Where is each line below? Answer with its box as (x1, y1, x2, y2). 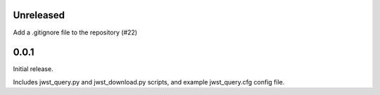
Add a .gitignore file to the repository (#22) (13, 28, 137, 37)
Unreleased (13, 9, 65, 21)
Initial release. (13, 65, 53, 73)
